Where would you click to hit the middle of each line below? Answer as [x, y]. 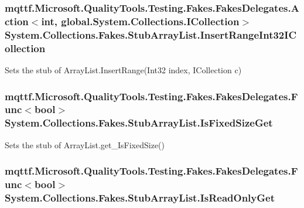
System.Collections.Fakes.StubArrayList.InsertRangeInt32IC [151, 34]
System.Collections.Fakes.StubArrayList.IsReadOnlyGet [140, 197]
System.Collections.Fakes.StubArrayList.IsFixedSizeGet [139, 123]
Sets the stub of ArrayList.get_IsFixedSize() [85, 144]
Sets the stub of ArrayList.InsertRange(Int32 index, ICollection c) [123, 69]
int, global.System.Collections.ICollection [140, 21]
